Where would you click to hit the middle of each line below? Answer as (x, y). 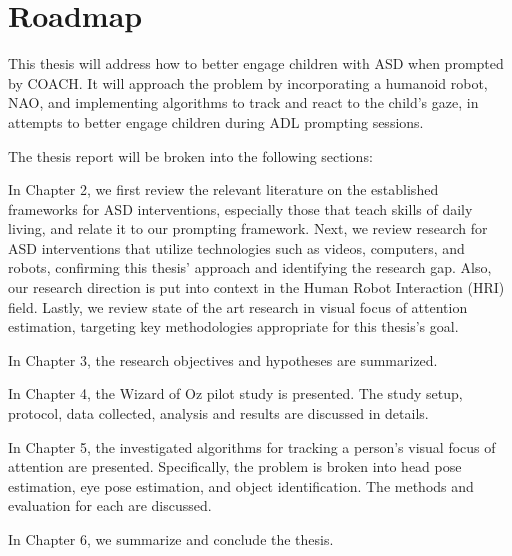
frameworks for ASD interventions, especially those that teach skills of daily (240, 208)
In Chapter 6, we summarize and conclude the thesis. (171, 539)
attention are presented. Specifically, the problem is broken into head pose (235, 466)
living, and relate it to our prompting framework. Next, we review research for (248, 228)
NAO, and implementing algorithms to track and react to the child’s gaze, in (243, 102)
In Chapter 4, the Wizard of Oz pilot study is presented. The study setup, (235, 393)
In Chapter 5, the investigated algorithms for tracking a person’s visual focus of (252, 446)
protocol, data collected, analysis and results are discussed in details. (218, 413)
